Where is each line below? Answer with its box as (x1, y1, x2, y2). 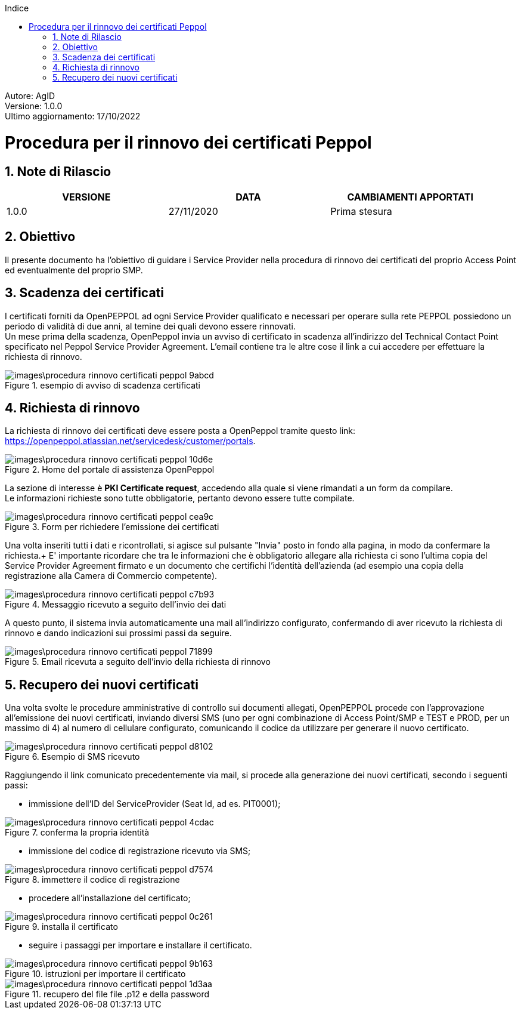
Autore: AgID (5, 91, 55, 101)
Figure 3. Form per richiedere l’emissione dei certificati (5, 522, 219, 532)
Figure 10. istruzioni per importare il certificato (5, 969, 186, 979)
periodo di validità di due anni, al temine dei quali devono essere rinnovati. (5, 320, 296, 331)
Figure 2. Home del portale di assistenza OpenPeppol (5, 464, 215, 475)
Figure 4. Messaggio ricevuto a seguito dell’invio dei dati (5, 599, 227, 610)
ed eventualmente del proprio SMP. (5, 264, 143, 275)
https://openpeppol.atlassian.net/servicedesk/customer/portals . (5, 436, 256, 446)
